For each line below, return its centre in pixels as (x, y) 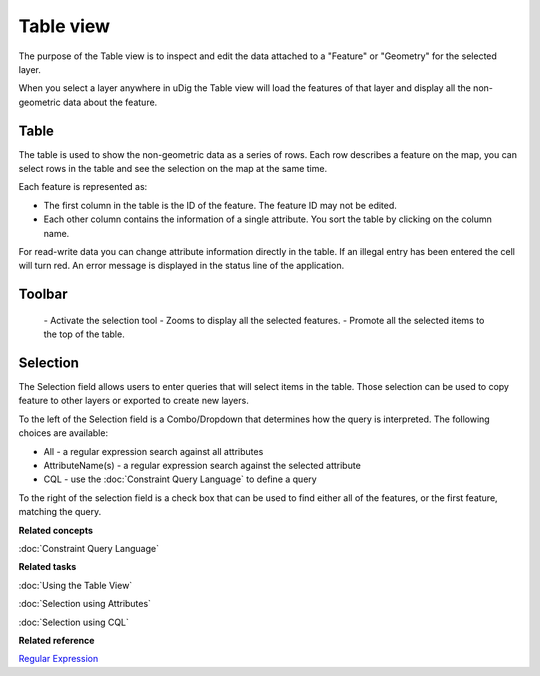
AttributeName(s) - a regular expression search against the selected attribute (202, 466)
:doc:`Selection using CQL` (74, 622)
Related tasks (47, 567)
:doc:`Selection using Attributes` (85, 604)
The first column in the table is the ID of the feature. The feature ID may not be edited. (220, 205)
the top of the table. (84, 334)
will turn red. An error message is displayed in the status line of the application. (181, 266)
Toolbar (43, 294)
